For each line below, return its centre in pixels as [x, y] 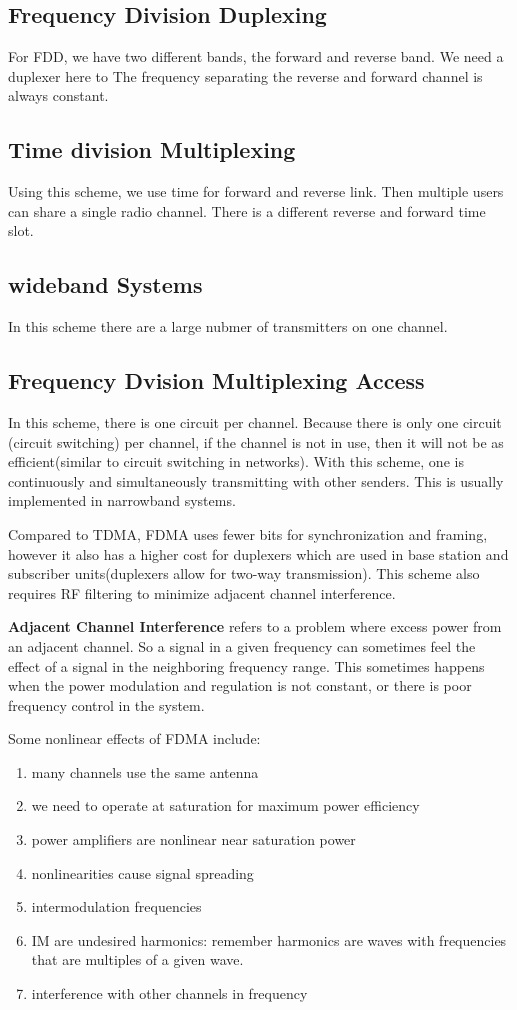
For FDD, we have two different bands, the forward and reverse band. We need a [256, 56]
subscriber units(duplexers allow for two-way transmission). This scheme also [244, 573]
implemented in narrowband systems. [122, 500]
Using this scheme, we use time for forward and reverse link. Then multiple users [256, 191]
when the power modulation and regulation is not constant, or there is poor [240, 685]
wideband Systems [105, 284]
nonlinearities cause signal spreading [142, 872]
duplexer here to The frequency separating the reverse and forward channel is [245, 75]
